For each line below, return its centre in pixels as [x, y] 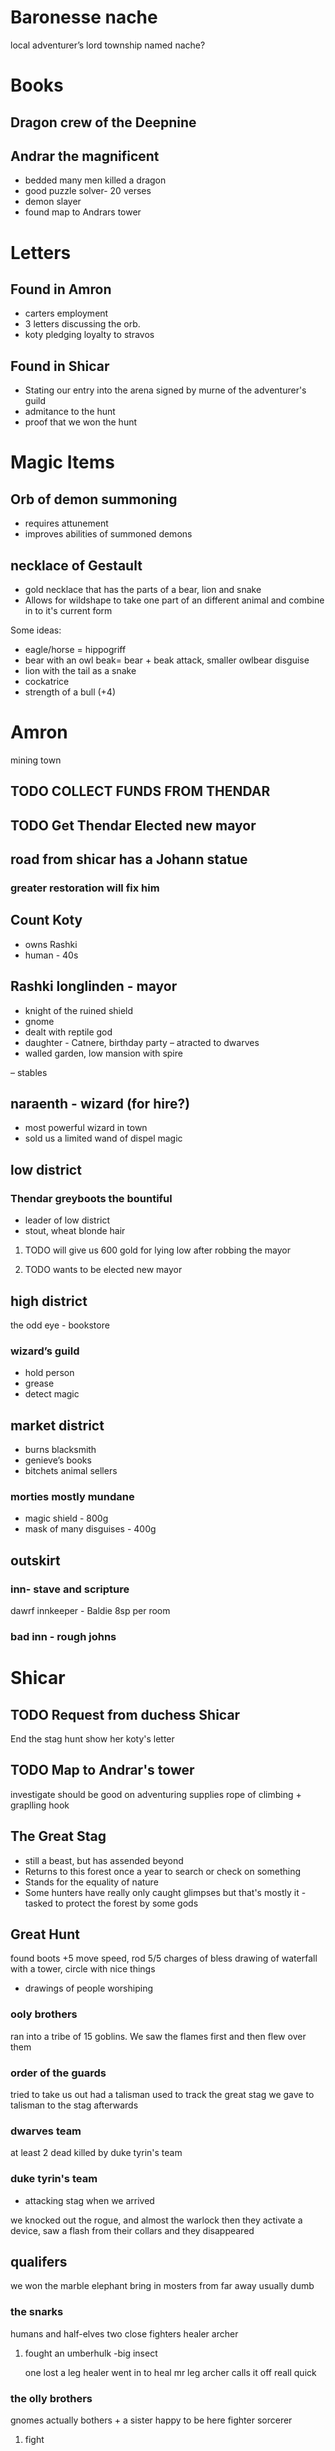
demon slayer [53, 202]
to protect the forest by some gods [126, 1903]
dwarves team [46, 2131]
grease [39, 1383]
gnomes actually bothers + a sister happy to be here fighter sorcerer [151, 2420]
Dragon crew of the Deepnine [103, 122]
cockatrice [47, 681]
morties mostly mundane [72, 1496]
